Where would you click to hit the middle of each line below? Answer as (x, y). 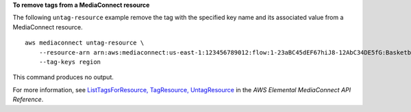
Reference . (28, 100)
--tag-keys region (70, 62)
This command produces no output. (63, 77)
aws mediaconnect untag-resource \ (85, 43)
